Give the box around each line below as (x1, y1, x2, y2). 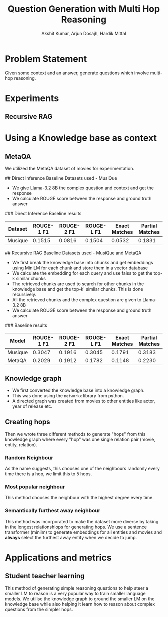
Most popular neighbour (5, 483, 65, 490)
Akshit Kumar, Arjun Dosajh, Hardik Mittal (41, 30, 126, 36)
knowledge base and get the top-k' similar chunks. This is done (12, 286, 143, 292)
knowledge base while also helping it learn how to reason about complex (5, 601, 155, 607)
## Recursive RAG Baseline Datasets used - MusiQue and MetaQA (5, 250, 142, 256)
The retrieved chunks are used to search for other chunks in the (12, 281, 144, 287)
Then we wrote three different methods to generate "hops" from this (5, 431, 146, 437)
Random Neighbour (5, 454, 53, 461)
